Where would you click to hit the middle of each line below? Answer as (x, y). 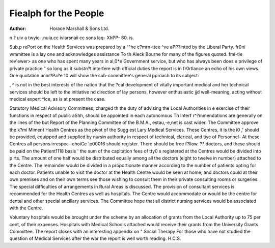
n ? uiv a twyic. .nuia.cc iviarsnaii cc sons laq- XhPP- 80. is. (72, 38)
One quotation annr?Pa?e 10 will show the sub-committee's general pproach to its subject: (104, 75)
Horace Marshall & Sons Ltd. (79, 28)
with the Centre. (26, 208)
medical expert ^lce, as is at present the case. (57, 99)
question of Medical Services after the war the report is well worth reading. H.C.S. (95, 238)
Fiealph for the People (57, 13)
